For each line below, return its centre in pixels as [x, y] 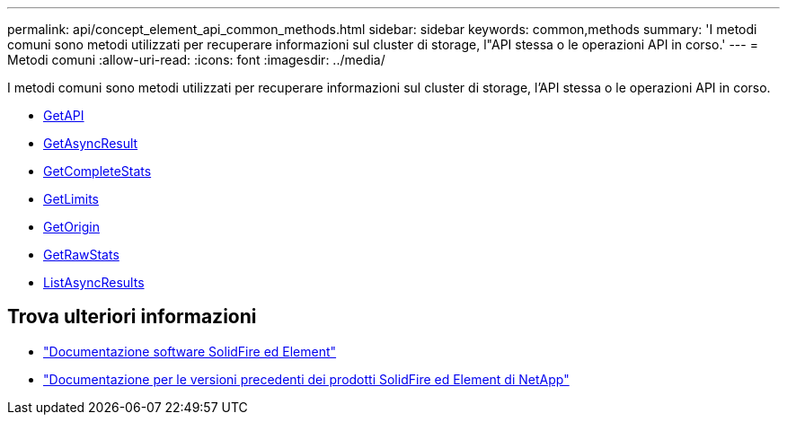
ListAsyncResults [94, 282]
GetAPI [64, 115]
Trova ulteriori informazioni [132, 317]
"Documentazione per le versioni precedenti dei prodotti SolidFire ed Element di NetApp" [306, 379]
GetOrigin [71, 227]
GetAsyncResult [91, 143]
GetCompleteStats [97, 171]
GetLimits [71, 199]
